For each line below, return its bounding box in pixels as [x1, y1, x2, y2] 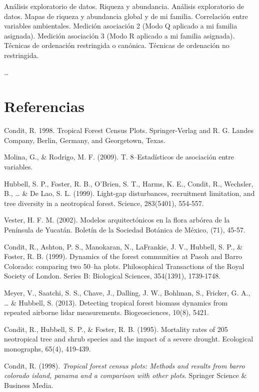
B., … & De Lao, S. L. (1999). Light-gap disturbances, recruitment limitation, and [4, 188, 255, 198]
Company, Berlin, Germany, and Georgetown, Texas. [4, 134, 165, 145]
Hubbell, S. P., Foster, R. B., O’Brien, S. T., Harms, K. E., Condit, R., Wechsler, [4, 178, 253, 188]
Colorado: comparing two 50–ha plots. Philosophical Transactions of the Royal [4, 260, 244, 271]
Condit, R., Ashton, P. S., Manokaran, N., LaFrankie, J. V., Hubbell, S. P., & [4, 241, 243, 251]
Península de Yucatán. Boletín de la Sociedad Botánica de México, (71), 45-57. [4, 224, 245, 235]
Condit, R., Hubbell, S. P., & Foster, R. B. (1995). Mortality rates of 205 [4, 323, 228, 334]
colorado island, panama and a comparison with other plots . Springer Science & [4, 370, 247, 380]
